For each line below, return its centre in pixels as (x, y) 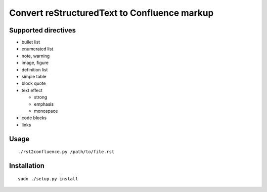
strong (41, 97)
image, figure (35, 63)
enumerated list (38, 49)
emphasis (44, 104)
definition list (35, 69)
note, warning (36, 56)
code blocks (34, 118)
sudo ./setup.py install (48, 179)
